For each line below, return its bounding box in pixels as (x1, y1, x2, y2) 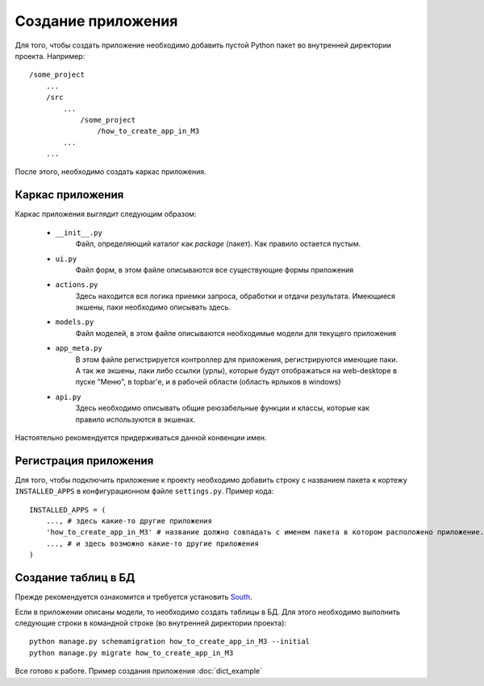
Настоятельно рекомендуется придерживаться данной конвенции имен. (15, 433, 267, 443)
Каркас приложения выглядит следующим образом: (15, 210, 197, 219)
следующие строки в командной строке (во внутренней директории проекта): (15, 617, 286, 628)
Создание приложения (15, 12, 178, 30)
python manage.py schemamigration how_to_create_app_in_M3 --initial (29, 637, 311, 647)
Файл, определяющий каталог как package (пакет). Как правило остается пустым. (75, 239, 361, 249)
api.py (55, 392, 81, 401)
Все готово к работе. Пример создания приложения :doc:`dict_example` (15, 666, 262, 676)
